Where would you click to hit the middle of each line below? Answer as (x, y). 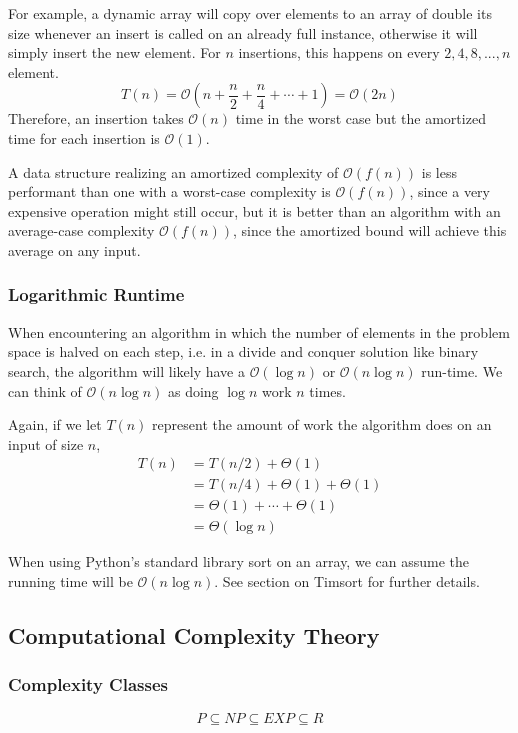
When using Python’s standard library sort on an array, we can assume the (238, 561)
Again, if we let (55, 424)
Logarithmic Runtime (96, 294)
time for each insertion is (84, 137)
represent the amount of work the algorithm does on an (322, 424)
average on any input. (74, 249)
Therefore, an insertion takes (96, 118)
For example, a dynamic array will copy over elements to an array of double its (250, 13)
